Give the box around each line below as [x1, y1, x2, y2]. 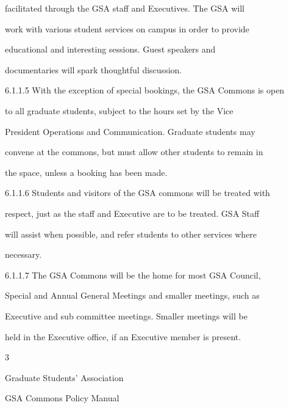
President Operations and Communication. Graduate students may [5, 125, 255, 137]
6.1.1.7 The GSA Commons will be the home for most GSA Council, [5, 268, 261, 281]
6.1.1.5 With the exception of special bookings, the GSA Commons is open [5, 84, 285, 97]
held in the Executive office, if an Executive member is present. [5, 330, 241, 343]
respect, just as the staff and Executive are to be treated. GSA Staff [5, 206, 260, 219]
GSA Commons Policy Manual [5, 392, 120, 404]
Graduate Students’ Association [5, 371, 124, 384]
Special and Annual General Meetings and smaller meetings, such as [5, 289, 260, 302]
